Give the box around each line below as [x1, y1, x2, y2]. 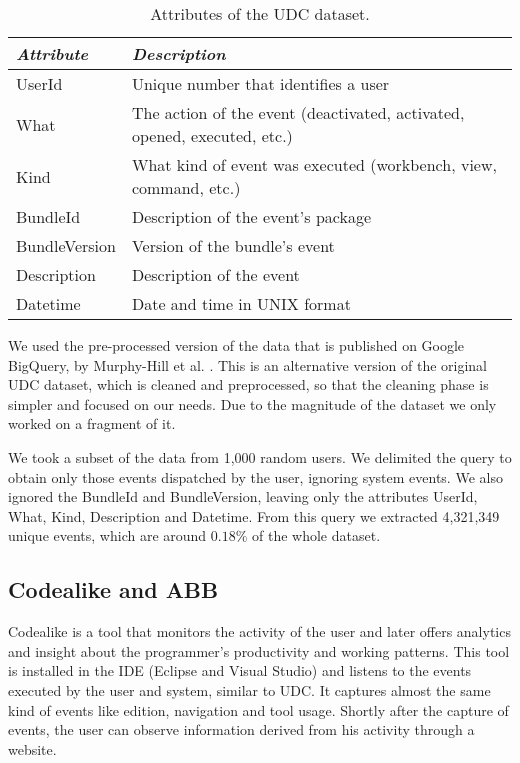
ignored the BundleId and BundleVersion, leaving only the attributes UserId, [8, 486, 478, 507]
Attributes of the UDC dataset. [150, 2, 370, 25]
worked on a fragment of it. [8, 413, 176, 434]
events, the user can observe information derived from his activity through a [8, 719, 475, 740]
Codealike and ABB [8, 574, 219, 605]
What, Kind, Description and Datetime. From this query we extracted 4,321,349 [8, 505, 500, 526]
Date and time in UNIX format [131, 292, 351, 315]
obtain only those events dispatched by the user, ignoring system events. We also [8, 466, 503, 487]
